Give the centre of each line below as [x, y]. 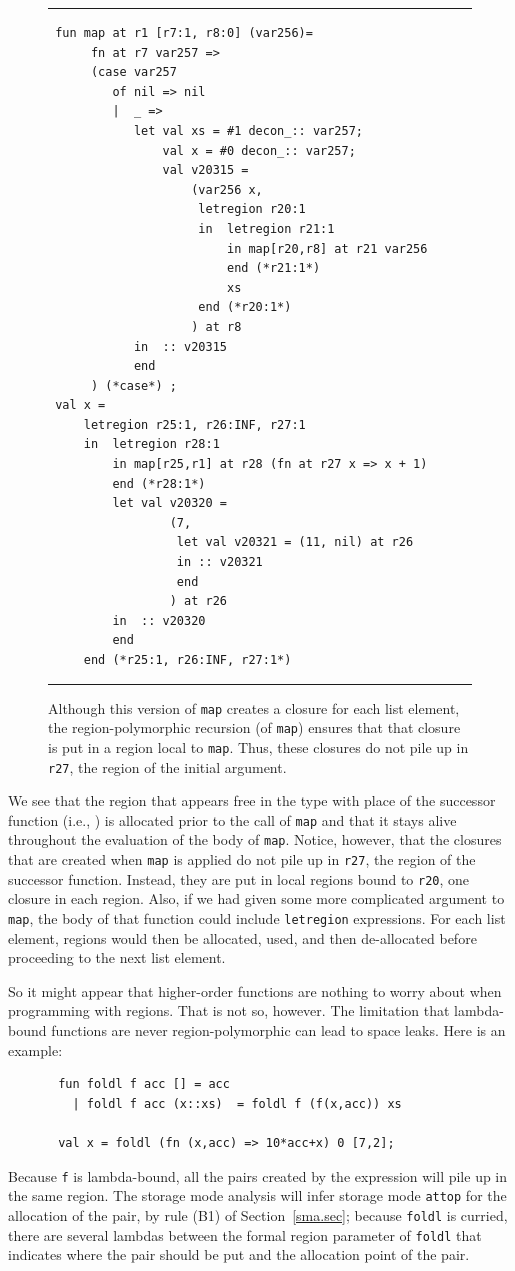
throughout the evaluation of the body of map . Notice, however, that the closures [255, 839]
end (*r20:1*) [245, 307]
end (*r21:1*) [273, 268]
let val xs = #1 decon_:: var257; [248, 130]
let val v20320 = [169, 503]
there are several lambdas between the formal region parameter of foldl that [245, 1234]
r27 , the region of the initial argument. [167, 766]
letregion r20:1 [252, 209]
